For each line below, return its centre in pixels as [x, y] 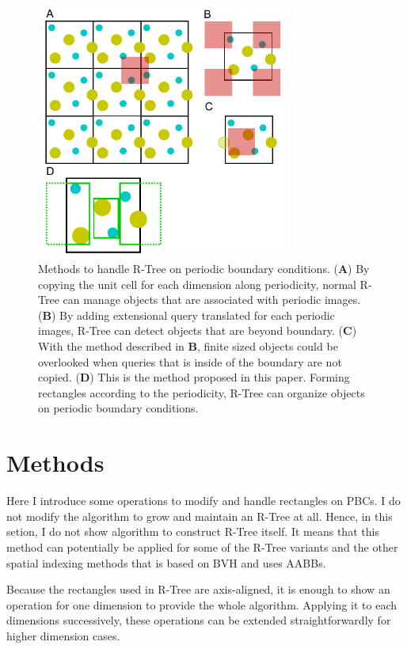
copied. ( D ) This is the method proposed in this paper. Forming [194, 377]
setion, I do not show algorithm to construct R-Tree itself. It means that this [193, 531]
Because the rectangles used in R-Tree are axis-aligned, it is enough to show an [198, 589]
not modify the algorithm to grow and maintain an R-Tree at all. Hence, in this [200, 516]
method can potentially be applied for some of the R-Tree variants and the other [202, 547]
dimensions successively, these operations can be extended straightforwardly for [199, 620]
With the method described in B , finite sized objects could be [188, 346]
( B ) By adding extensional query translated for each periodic [186, 315]
